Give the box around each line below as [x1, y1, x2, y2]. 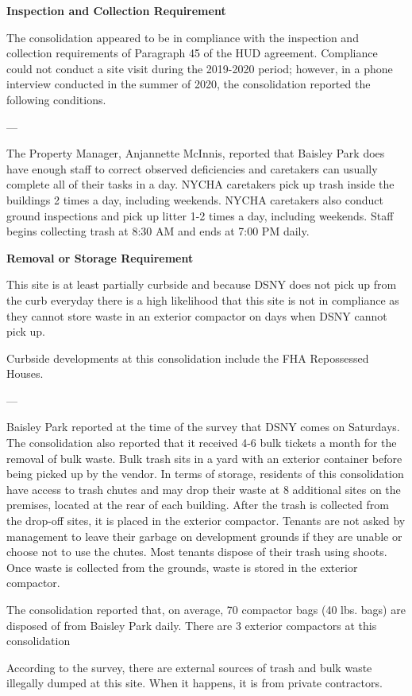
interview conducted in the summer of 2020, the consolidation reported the [6, 76, 371, 92]
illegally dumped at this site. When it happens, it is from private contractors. [6, 675, 383, 691]
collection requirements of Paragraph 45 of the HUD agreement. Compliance [6, 45, 378, 61]
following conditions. [6, 91, 106, 107]
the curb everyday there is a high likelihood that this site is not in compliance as [6, 291, 399, 308]
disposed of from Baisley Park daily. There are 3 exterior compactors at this [6, 616, 377, 633]
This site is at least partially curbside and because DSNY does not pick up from [6, 276, 397, 293]
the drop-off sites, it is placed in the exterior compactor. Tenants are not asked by [6, 512, 406, 529]
